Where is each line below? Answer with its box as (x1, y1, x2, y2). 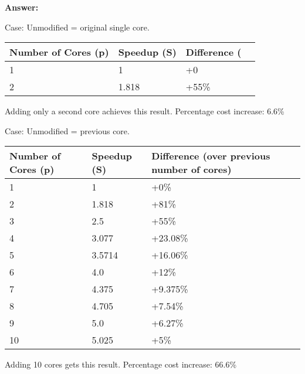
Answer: (5, 1, 39, 13)
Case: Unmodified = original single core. (5, 21, 150, 33)
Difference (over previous (151, 149, 270, 163)
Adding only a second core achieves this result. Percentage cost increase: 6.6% (5, 105, 284, 117)
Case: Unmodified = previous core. (5, 124, 130, 137)
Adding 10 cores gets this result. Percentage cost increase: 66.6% (5, 358, 237, 370)
